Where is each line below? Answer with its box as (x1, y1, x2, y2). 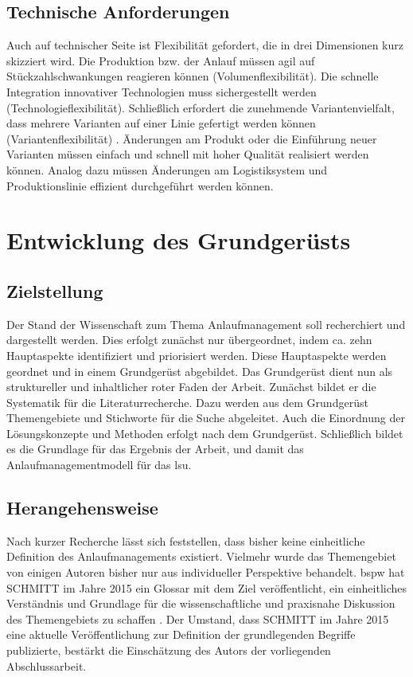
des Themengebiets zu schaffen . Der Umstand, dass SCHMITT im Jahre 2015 (6, 610, 389, 627)
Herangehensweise (6, 495, 158, 520)
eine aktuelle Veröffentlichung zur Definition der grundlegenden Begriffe (6, 626, 356, 643)
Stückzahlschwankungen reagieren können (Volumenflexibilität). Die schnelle (6, 68, 379, 84)
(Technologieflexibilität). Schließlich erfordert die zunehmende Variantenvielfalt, (6, 99, 395, 115)
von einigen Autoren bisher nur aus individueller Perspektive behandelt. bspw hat (6, 564, 405, 581)
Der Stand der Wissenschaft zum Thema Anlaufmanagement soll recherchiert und (6, 315, 406, 332)
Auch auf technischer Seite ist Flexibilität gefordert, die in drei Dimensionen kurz (6, 37, 403, 53)
